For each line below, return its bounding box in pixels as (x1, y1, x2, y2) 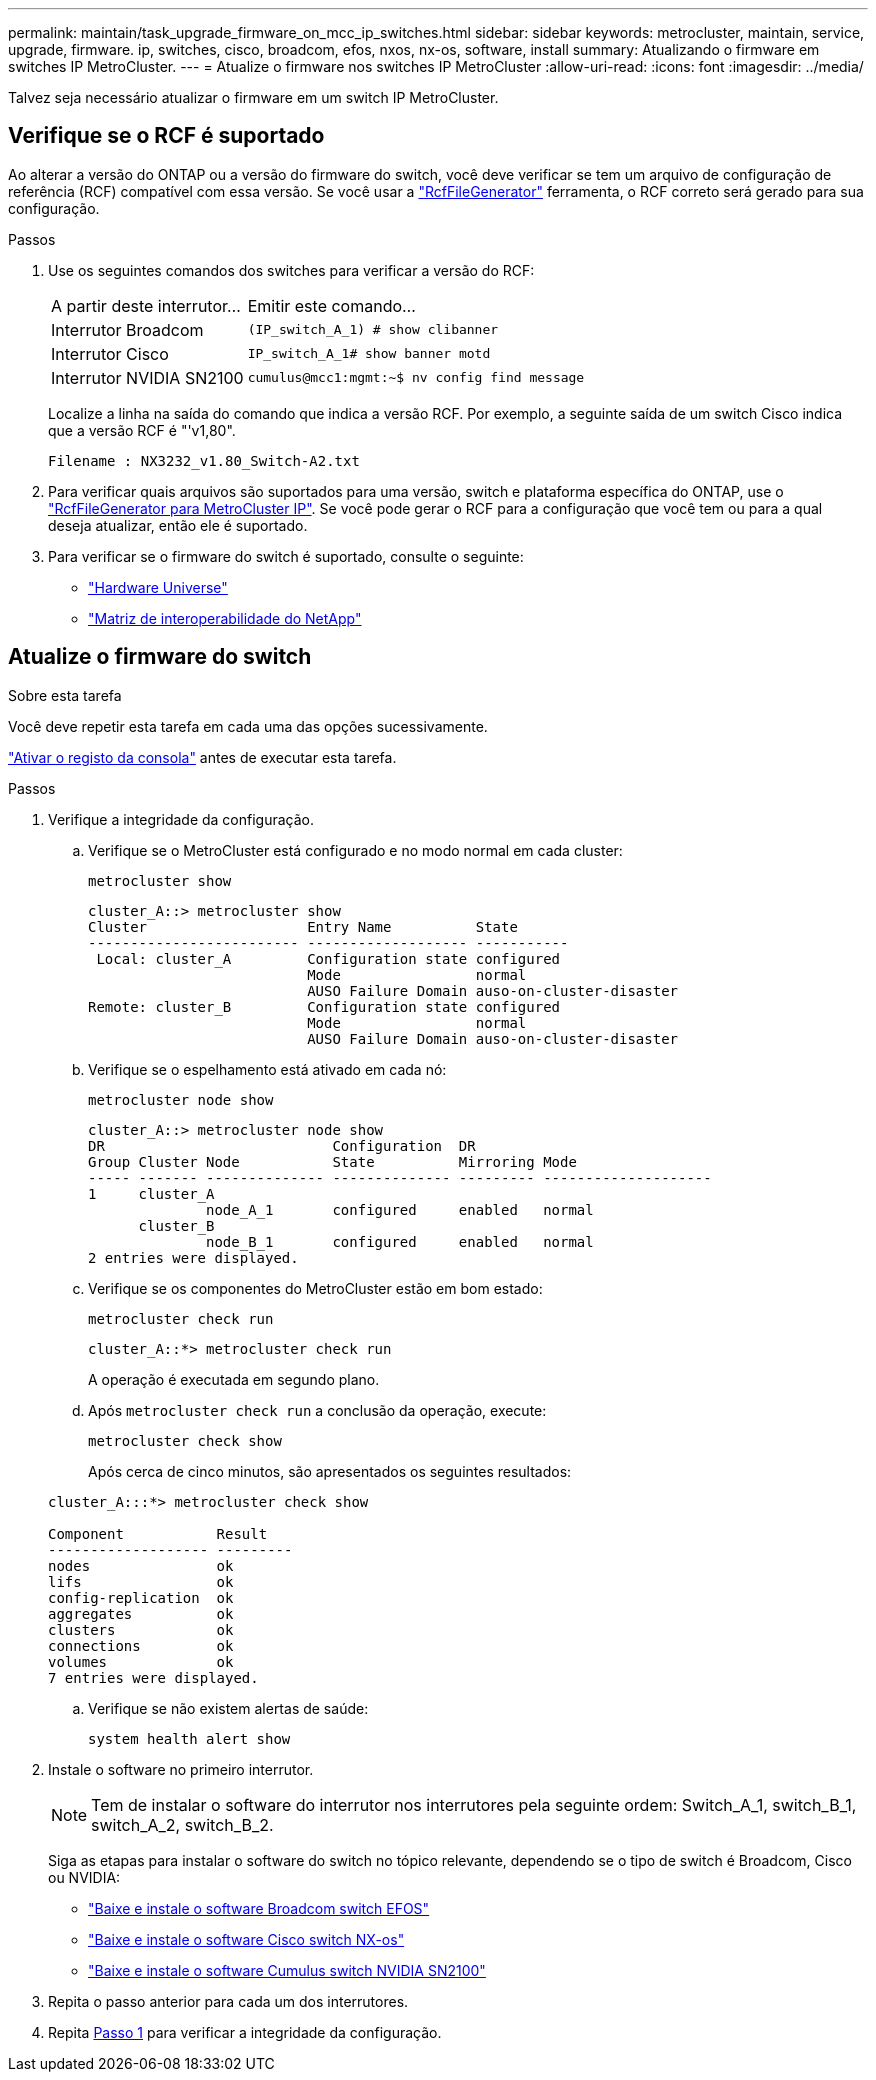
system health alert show (88, 1730, 291, 1747)
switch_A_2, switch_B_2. (91, 1814, 274, 1835)
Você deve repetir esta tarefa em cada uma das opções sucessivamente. (8, 717, 488, 735)
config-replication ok (48, 1589, 234, 1606)
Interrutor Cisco (51, 343, 169, 364)
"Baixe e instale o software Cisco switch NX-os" (88, 1930, 405, 1948)
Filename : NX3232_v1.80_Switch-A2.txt (48, 452, 360, 469)
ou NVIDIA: (48, 1868, 121, 1886)
